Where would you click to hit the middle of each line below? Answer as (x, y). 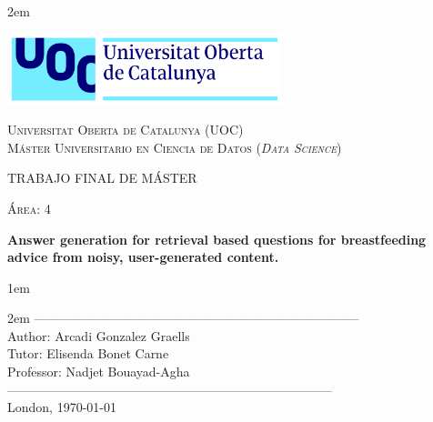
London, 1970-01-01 (62, 407)
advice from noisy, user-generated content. (143, 257)
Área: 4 (29, 208)
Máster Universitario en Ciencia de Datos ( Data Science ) (175, 147)
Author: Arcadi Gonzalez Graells (99, 335)
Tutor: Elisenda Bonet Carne (88, 353)
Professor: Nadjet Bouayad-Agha (99, 372)
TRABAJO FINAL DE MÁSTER (102, 178)
